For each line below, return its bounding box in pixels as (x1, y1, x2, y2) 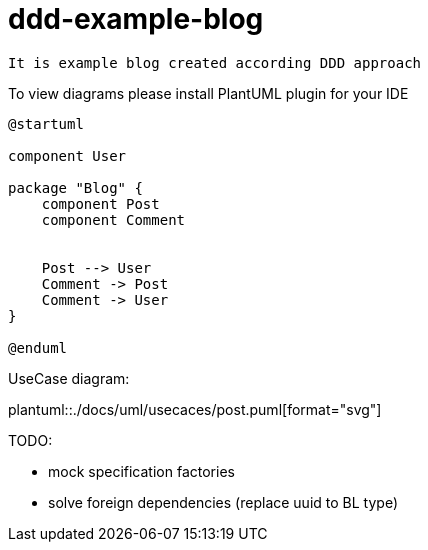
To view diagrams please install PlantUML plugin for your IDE (8, 84, 409, 102)
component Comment (41, 211, 186, 228)
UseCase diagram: (8, 369, 130, 387)
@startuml (8, 115, 84, 132)
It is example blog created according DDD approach (8, 54, 422, 71)
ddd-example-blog (8, 2, 264, 36)
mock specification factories (48, 462, 235, 480)
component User (8, 147, 127, 164)
